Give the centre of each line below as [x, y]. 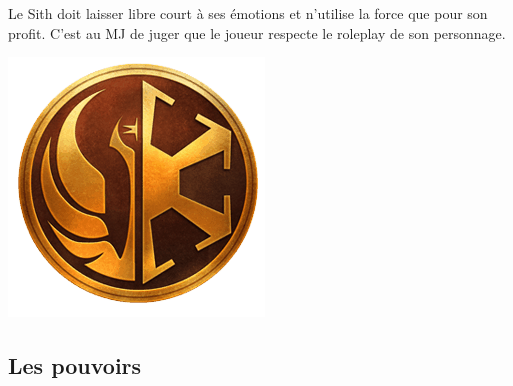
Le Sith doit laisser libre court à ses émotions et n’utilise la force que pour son [248, 13]
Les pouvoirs [75, 365]
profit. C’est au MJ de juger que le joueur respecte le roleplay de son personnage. [257, 32]
